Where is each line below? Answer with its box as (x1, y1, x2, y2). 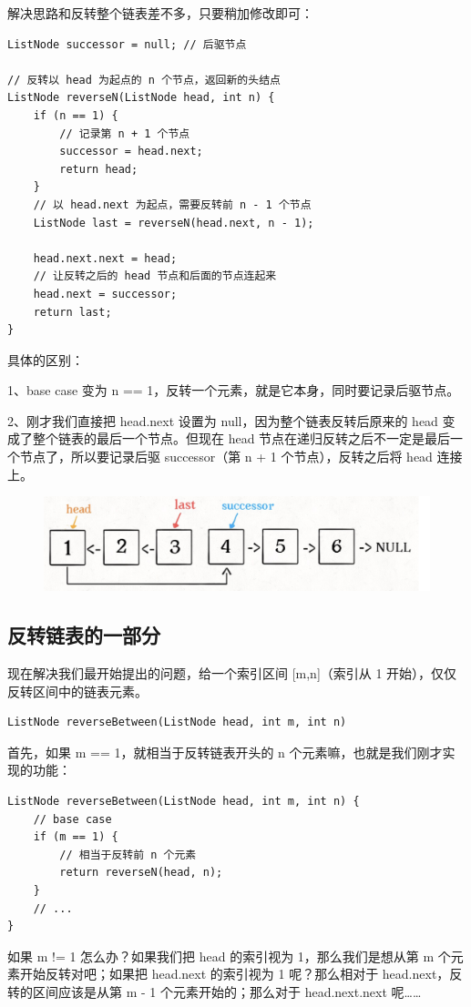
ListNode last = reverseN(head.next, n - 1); (33, 216, 314, 229)
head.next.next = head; (33, 251, 178, 265)
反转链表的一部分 (7, 621, 160, 649)
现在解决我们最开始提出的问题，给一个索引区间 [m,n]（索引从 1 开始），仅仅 (7, 663, 457, 682)
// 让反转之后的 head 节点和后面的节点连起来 (33, 270, 277, 283)
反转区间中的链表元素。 (7, 681, 148, 700)
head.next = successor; (33, 287, 178, 300)
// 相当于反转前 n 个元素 (59, 848, 197, 861)
